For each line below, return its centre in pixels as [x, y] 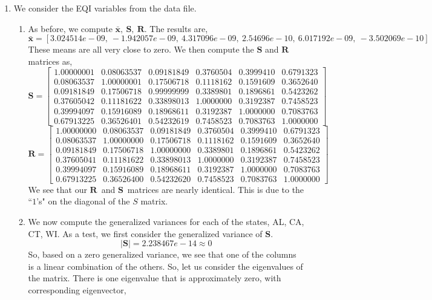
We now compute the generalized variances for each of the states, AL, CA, [166, 221]
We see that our [57, 189]
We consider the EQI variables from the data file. [105, 8]
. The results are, [176, 28]
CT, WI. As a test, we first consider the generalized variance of [145, 233]
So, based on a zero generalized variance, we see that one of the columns [162, 254]
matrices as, [50, 61]
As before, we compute [70, 28]
